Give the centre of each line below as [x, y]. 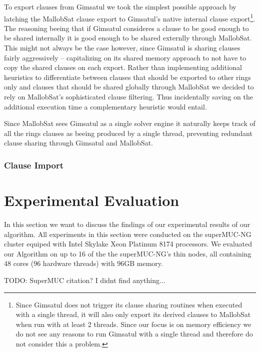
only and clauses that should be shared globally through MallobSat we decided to [129, 87]
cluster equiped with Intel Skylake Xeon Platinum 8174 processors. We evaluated [128, 244]
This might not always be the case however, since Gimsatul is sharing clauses [122, 48]
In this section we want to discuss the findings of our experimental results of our [127, 224]
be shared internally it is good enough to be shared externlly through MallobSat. [128, 38]
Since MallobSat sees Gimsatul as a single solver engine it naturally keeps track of [130, 123]
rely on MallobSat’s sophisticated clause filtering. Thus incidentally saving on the [128, 96]
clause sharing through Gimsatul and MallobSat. [78, 143]
